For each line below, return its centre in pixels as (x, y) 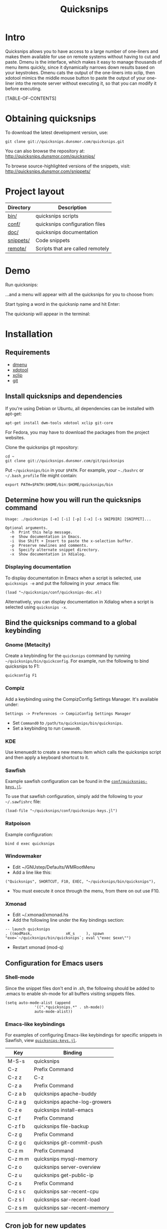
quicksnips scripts (57, 216)
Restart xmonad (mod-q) (38, 947)
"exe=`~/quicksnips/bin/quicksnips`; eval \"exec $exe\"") (68, 938)
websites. (15, 438)
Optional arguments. (27, 528)
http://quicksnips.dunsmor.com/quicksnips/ (50, 156)
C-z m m (18, 1159)
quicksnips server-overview (67, 1167)
